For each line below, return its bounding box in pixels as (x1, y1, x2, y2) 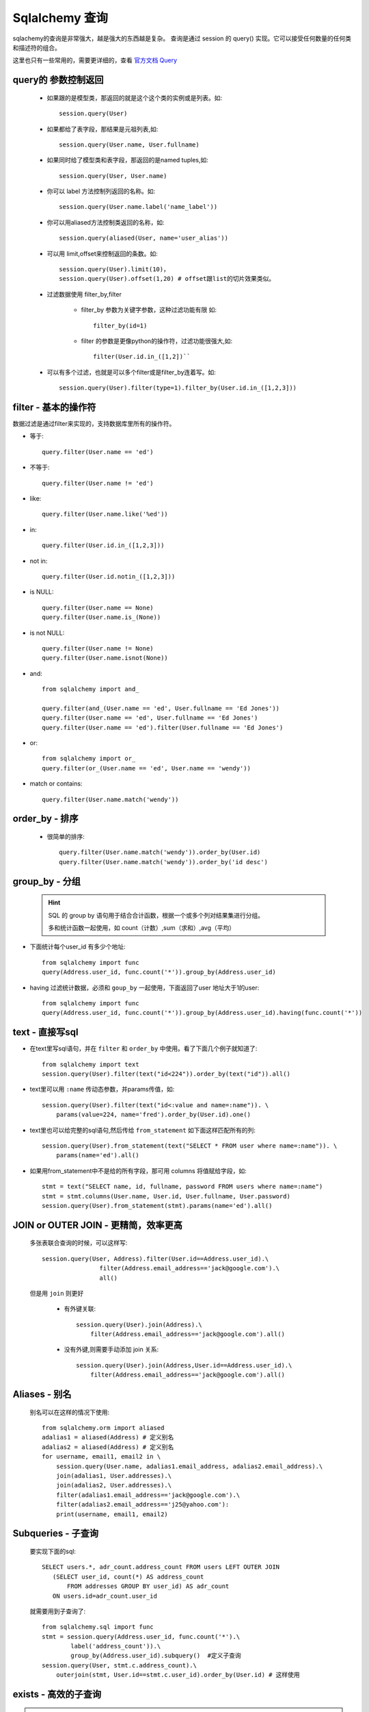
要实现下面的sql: (29, 1547, 77, 1555)
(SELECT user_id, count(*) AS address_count (52, 1572, 204, 1581)
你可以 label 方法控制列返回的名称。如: (46, 187, 156, 195)
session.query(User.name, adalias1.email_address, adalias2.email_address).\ (55, 1462, 323, 1470)
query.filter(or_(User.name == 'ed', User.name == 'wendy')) (42, 764, 251, 772)
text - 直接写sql (12, 1027, 79, 1038)
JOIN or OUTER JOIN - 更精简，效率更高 (12, 1219, 182, 1231)
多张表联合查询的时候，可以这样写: (29, 1239, 128, 1247)
